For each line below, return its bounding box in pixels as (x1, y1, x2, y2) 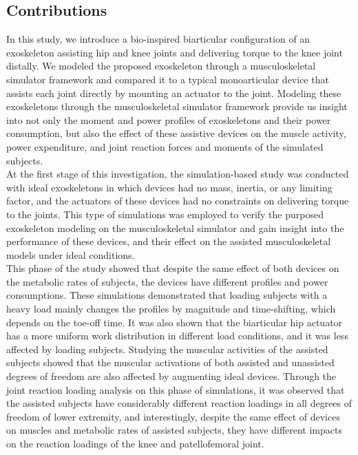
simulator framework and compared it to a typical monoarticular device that (6, 72, 329, 86)
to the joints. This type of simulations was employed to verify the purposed (6, 207, 324, 221)
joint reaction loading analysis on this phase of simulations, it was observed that (6, 382, 345, 396)
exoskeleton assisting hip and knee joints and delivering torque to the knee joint (6, 45, 343, 59)
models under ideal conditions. (6, 247, 135, 262)
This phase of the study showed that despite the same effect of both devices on (6, 261, 339, 275)
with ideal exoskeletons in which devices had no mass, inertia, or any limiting (6, 180, 333, 194)
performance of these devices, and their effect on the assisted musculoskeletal (6, 234, 331, 248)
